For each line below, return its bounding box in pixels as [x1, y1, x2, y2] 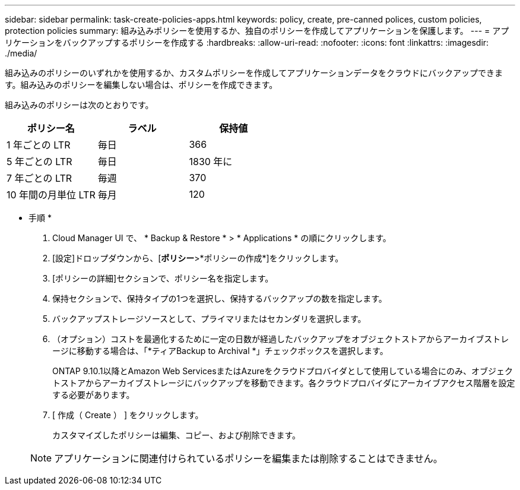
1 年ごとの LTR [7, 139, 71, 151]
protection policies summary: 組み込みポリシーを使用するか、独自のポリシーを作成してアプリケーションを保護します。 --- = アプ [5, 26, 509, 36]
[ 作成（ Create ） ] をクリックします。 [52, 410, 204, 420]
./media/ [5, 48, 37, 58]
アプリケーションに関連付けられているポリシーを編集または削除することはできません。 [54, 453, 443, 464]
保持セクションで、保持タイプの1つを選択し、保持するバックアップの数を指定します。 [52, 293, 387, 304]
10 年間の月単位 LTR [7, 189, 96, 201]
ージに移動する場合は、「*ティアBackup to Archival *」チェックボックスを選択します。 [52, 346, 388, 356]
